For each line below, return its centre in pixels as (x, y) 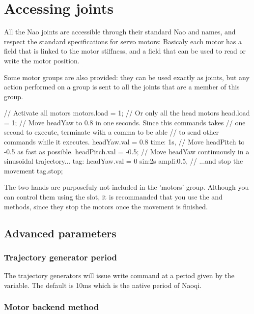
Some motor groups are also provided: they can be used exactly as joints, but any (127, 77)
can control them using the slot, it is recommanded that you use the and (113, 197)
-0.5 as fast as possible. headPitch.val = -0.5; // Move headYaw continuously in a (127, 151)
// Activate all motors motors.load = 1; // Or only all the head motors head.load (127, 113)
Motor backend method (52, 307)
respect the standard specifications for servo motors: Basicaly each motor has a (123, 41)
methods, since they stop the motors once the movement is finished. (106, 206)
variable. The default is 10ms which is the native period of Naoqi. (103, 285)
